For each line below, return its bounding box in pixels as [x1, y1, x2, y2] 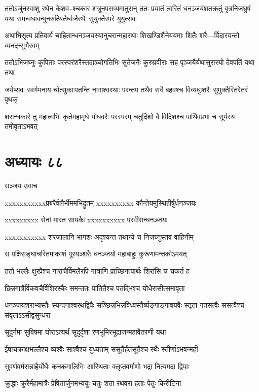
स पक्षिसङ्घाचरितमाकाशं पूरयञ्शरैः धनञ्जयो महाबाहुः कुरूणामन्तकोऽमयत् [5, 248, 187, 259]
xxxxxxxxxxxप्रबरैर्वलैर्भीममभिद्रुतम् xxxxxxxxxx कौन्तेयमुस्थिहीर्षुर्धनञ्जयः [5, 197, 197, 208]
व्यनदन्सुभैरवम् [5, 40, 40, 50]
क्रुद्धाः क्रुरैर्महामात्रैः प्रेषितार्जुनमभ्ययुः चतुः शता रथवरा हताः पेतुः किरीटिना [5, 378, 181, 388]
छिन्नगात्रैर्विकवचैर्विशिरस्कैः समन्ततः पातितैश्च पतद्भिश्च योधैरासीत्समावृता [5, 282, 185, 293]
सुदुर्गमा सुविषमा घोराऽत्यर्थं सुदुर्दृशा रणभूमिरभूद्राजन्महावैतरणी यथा [5, 326, 166, 337]
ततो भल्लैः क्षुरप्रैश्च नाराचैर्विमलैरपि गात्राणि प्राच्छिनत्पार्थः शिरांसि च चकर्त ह [5, 266, 190, 276]
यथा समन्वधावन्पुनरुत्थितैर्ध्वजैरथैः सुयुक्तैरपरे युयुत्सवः [5, 13, 137, 23]
